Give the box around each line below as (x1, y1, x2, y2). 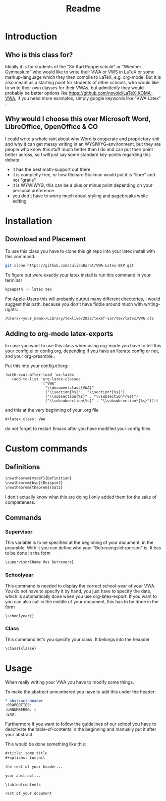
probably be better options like (5, 90, 68, 96)
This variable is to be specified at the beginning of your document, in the (5, 539, 154, 545)
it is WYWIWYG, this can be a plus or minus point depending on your (12, 182, 153, 188)
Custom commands (5, 443, 88, 454)
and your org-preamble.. (5, 353, 55, 359)
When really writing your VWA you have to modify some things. (5, 679, 134, 685)
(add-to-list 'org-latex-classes (11, 377, 81, 382)
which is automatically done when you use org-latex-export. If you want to (5, 593, 157, 599)
